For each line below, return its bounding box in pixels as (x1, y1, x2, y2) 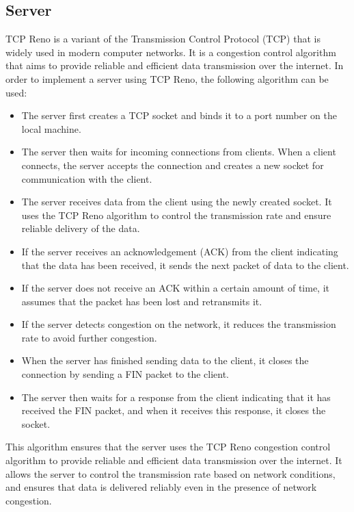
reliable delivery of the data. (21, 221, 140, 235)
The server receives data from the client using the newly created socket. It (21, 194, 332, 209)
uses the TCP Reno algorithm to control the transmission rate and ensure (21, 207, 331, 222)
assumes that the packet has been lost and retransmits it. (21, 294, 262, 308)
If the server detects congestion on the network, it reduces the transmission (21, 317, 336, 331)
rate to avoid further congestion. (21, 330, 157, 344)
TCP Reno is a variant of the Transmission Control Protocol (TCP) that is (5, 31, 321, 46)
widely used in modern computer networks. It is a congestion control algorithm (5, 44, 336, 59)
